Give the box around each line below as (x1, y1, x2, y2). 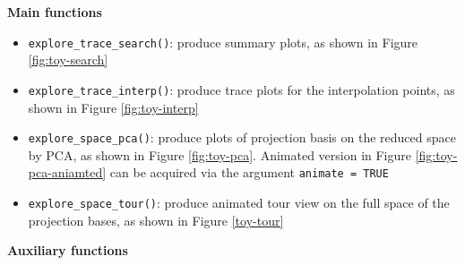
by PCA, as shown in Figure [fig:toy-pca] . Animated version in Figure (28, 145, 411, 164)
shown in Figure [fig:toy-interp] (28, 98, 199, 116)
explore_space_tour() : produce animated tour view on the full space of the (28, 193, 450, 211)
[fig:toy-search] (28, 50, 108, 69)
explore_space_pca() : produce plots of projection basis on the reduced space (28, 128, 456, 147)
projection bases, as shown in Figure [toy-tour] (28, 210, 284, 229)
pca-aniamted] (28, 163, 107, 182)
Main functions (7, 3, 102, 21)
